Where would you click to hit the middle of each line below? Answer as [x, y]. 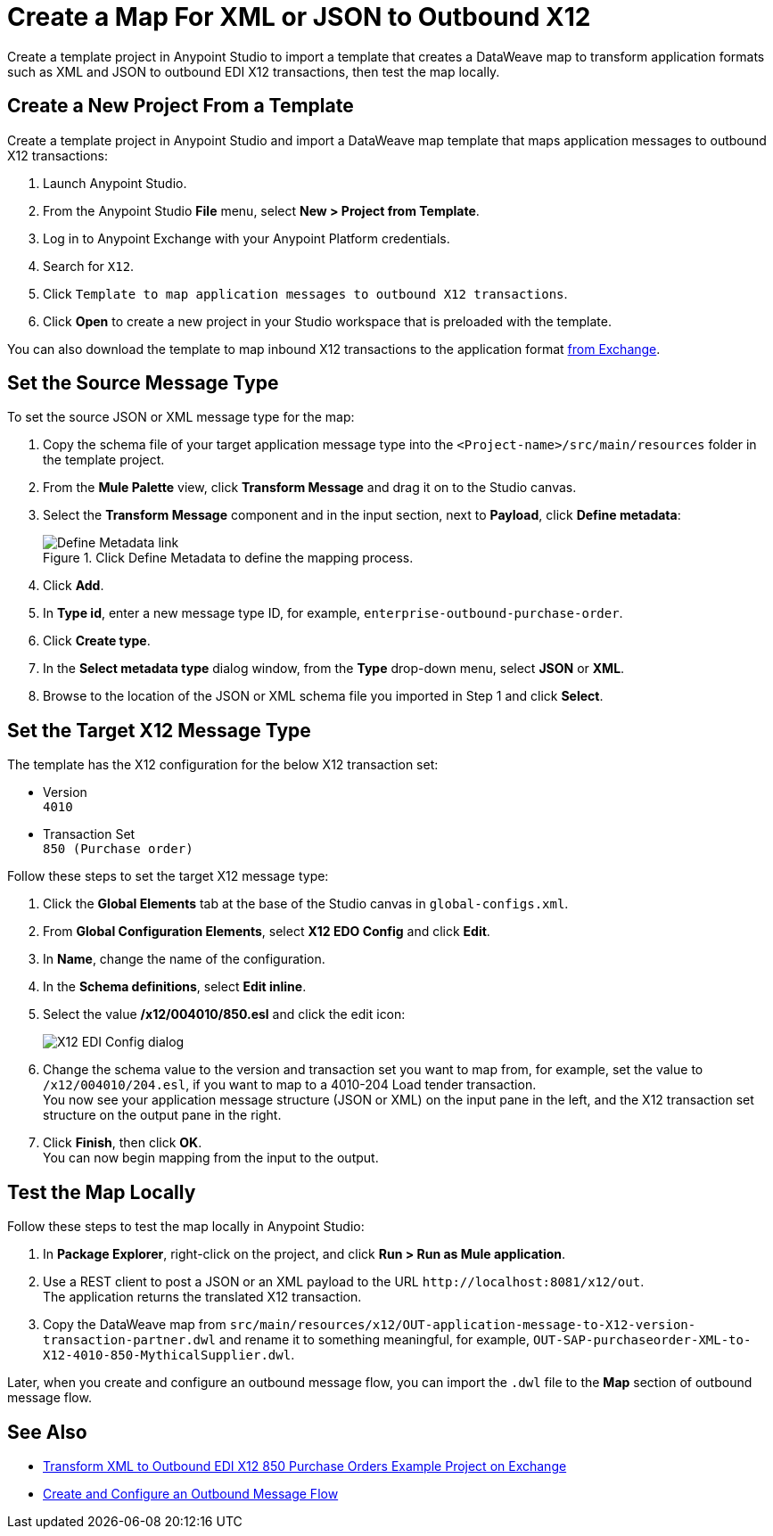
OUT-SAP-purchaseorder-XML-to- [642, 1340]
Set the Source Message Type [143, 383]
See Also [47, 1432]
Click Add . [74, 586]
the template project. [104, 460]
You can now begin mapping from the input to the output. [211, 1158]
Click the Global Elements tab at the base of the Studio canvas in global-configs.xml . [306, 904]
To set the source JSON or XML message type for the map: [181, 417]
